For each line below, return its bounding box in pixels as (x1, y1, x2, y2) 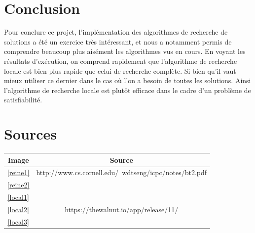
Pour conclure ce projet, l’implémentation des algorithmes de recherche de (4, 27, 228, 37)
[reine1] (7, 167, 30, 178)
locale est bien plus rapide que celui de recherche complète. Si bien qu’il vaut (4, 65, 236, 76)
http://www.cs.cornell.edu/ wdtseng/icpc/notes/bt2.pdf (36, 167, 207, 178)
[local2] (7, 204, 29, 214)
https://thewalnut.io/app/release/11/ (65, 204, 179, 214)
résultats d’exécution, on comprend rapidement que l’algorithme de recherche (4, 55, 237, 66)
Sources (4, 124, 57, 144)
